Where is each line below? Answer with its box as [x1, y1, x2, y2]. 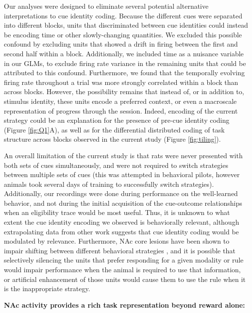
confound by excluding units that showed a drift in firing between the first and [4, 39, 238, 49]
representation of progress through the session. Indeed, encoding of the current [4, 105, 238, 115]
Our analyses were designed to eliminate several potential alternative [4, 1, 209, 11]
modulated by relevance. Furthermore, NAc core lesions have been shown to [4, 236, 230, 246]
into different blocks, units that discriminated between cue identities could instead [4, 20, 248, 30]
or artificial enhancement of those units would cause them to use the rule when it [4, 274, 246, 284]
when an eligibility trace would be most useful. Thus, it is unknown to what [4, 207, 230, 217]
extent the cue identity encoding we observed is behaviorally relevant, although [4, 217, 239, 227]
